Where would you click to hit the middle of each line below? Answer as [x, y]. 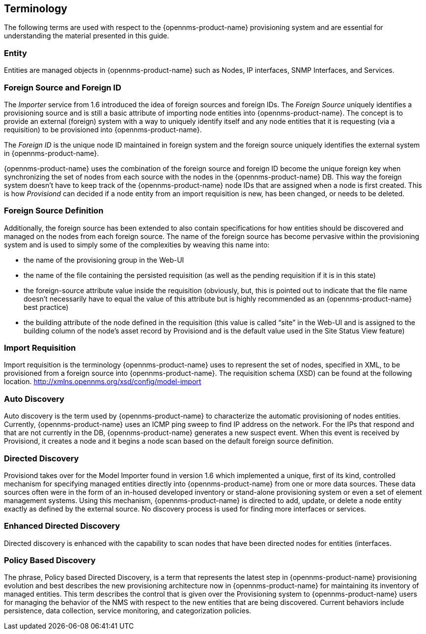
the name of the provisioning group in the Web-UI [104, 260]
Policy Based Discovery [50, 560]
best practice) [46, 307]
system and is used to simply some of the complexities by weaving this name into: [137, 244]
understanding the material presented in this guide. [87, 36]
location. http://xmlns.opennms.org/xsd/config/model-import [103, 382]
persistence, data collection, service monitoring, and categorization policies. [128, 611]
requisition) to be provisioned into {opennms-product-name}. [103, 129]
